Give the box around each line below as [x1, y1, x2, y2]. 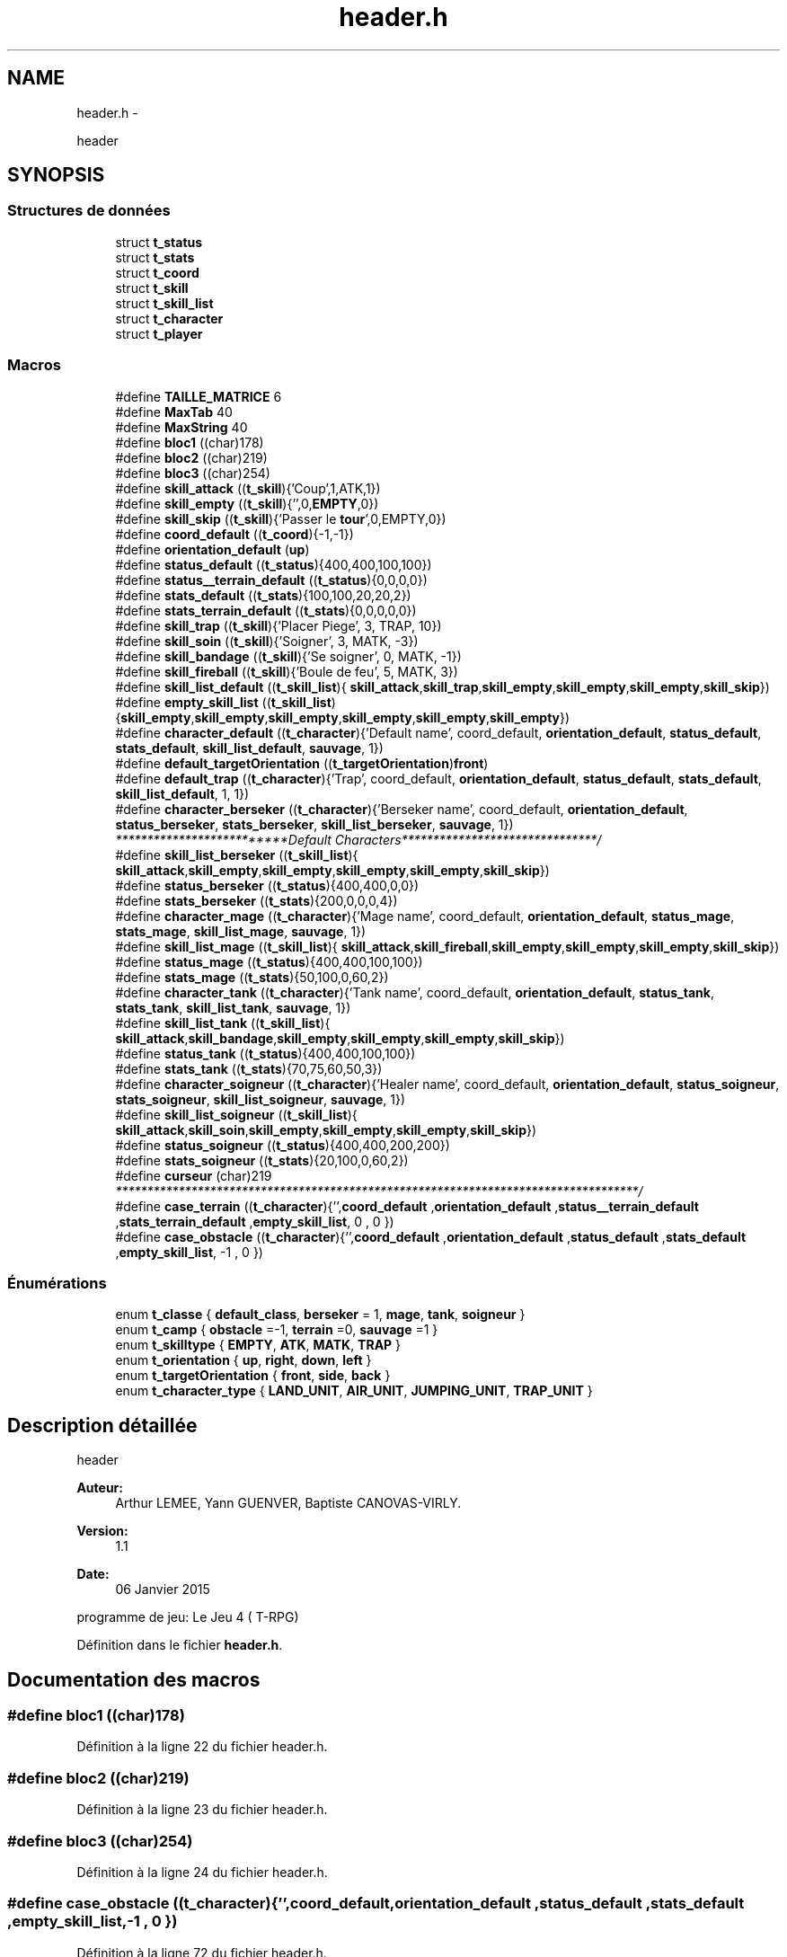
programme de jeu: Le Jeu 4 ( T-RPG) [76, 1609, 299, 1625]
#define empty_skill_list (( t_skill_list [115, 694, 332, 710]
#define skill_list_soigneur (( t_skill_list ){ [115, 1106, 358, 1122]
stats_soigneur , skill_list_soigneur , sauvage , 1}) [115, 1091, 406, 1107]
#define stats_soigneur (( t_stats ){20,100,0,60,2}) [115, 1152, 409, 1168]
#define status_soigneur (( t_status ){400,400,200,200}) [115, 1137, 450, 1153]
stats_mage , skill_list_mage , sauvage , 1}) [115, 923, 367, 939]
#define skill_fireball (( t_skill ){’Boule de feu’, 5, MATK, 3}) [115, 663, 458, 679]
